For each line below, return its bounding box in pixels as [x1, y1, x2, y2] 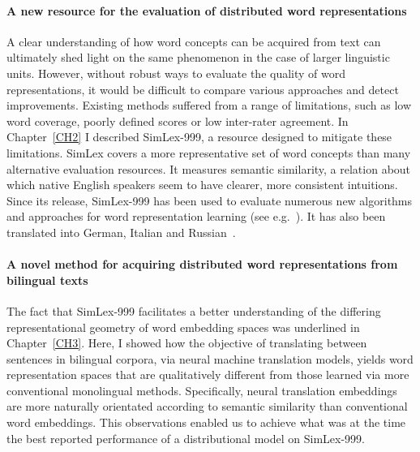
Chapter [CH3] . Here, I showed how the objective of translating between [6, 334, 367, 351]
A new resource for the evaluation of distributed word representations [6, 2, 407, 19]
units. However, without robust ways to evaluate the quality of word [6, 64, 346, 81]
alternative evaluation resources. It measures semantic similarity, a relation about [6, 160, 411, 177]
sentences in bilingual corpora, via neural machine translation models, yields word [6, 350, 414, 367]
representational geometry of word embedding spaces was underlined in [6, 318, 360, 335]
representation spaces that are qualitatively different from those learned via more [6, 366, 409, 383]
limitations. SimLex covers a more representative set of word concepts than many [6, 144, 411, 161]
